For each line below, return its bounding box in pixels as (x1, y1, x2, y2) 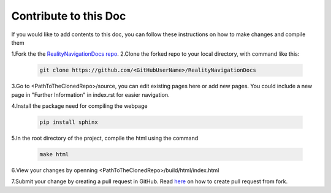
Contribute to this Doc (11, 9, 126, 23)
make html (39, 151, 69, 158)
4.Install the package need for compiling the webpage (11, 102, 148, 110)
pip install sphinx (39, 119, 98, 126)
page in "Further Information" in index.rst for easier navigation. (11, 91, 170, 98)
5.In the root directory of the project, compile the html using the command (11, 135, 199, 142)
